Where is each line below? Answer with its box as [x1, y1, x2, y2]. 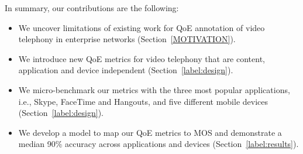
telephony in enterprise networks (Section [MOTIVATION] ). [18, 33, 236, 45]
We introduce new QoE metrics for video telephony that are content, [18, 52, 265, 64]
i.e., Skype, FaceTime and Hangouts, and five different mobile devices [18, 95, 268, 107]
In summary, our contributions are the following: [5, 2, 179, 13]
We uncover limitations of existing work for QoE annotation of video [18, 21, 265, 33]
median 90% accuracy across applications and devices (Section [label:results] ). [18, 138, 299, 150]
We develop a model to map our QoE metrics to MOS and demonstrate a [18, 126, 282, 138]
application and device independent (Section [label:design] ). [18, 64, 233, 76]
